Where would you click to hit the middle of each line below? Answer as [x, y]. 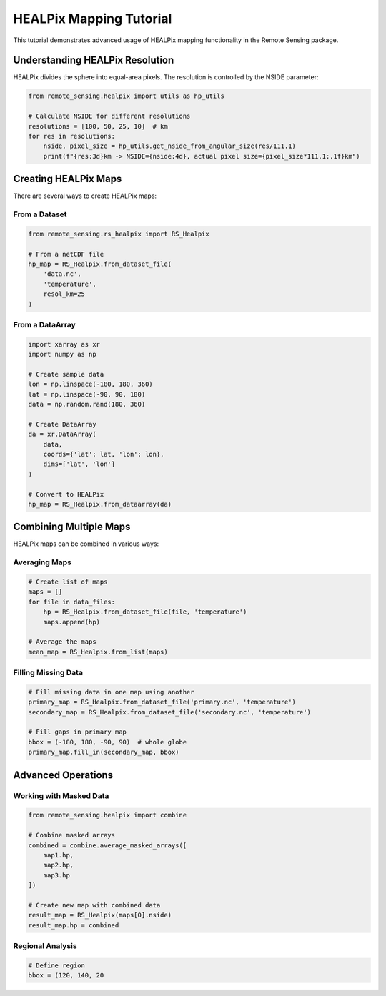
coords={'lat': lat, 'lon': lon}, [104, 454]
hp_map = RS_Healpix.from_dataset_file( [100, 264]
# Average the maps [62, 642]
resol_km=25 [64, 294]
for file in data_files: [72, 602]
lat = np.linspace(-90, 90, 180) [87, 394]
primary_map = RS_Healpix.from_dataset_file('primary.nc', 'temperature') [162, 702]
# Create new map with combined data [94, 905]
